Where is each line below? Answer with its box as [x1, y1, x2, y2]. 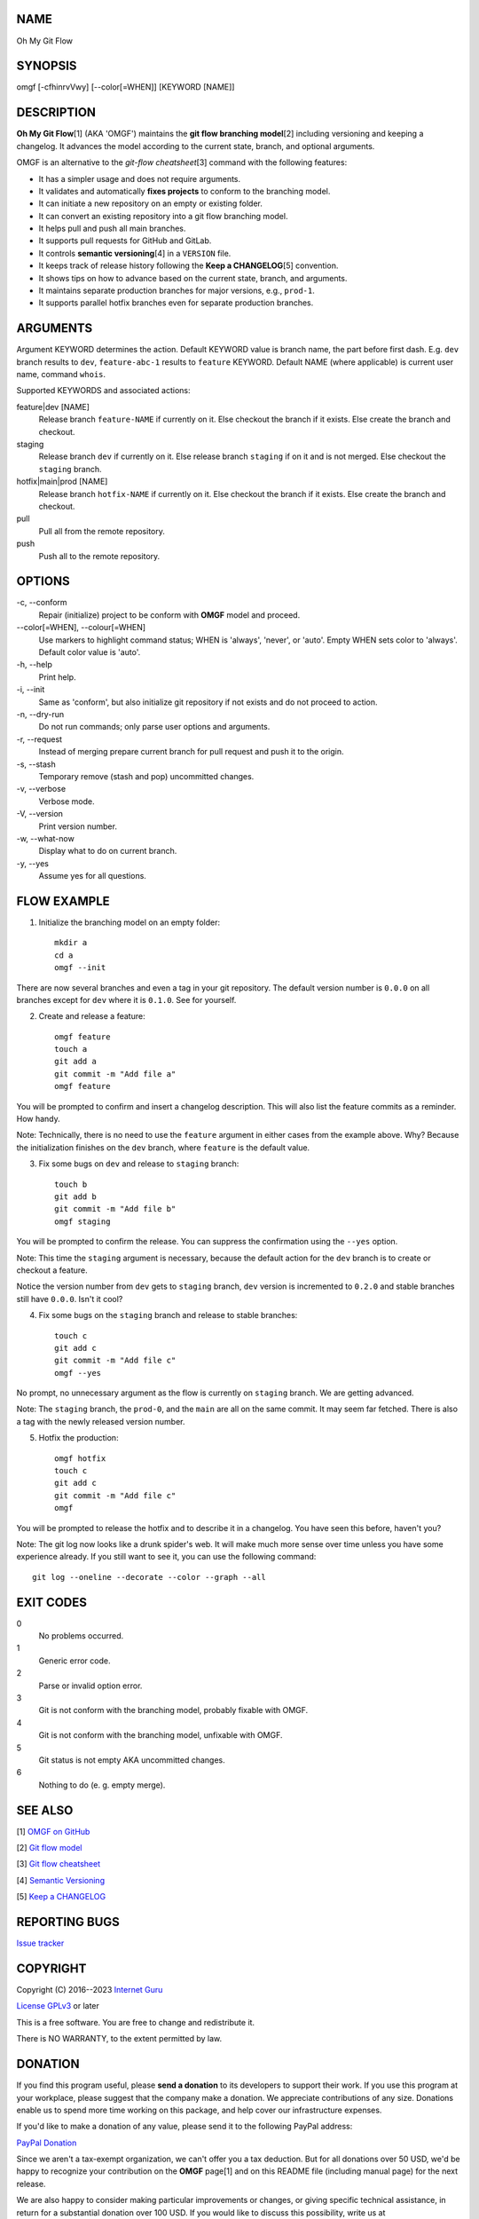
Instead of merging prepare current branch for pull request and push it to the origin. [38, 746, 344, 757]
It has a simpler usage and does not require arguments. [38, 173, 241, 184]
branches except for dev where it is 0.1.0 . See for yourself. [16, 994, 237, 1005]
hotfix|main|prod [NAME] [16, 476, 108, 487]
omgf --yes [54, 1368, 102, 1378]
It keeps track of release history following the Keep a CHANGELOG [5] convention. [38, 260, 339, 271]
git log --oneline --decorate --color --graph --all [32, 1572, 266, 1582]
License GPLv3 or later [16, 2001, 99, 2011]
